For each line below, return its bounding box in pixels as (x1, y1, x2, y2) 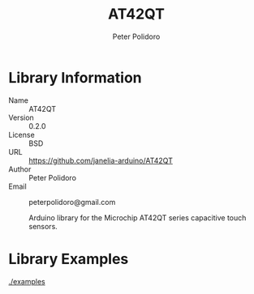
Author (8, 164, 32, 174)
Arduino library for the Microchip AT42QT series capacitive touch (28, 212, 247, 223)
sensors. (28, 221, 58, 231)
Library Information (8, 68, 142, 87)
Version (8, 113, 34, 122)
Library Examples (8, 249, 129, 268)
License (8, 130, 35, 139)
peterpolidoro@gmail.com (28, 197, 116, 207)
